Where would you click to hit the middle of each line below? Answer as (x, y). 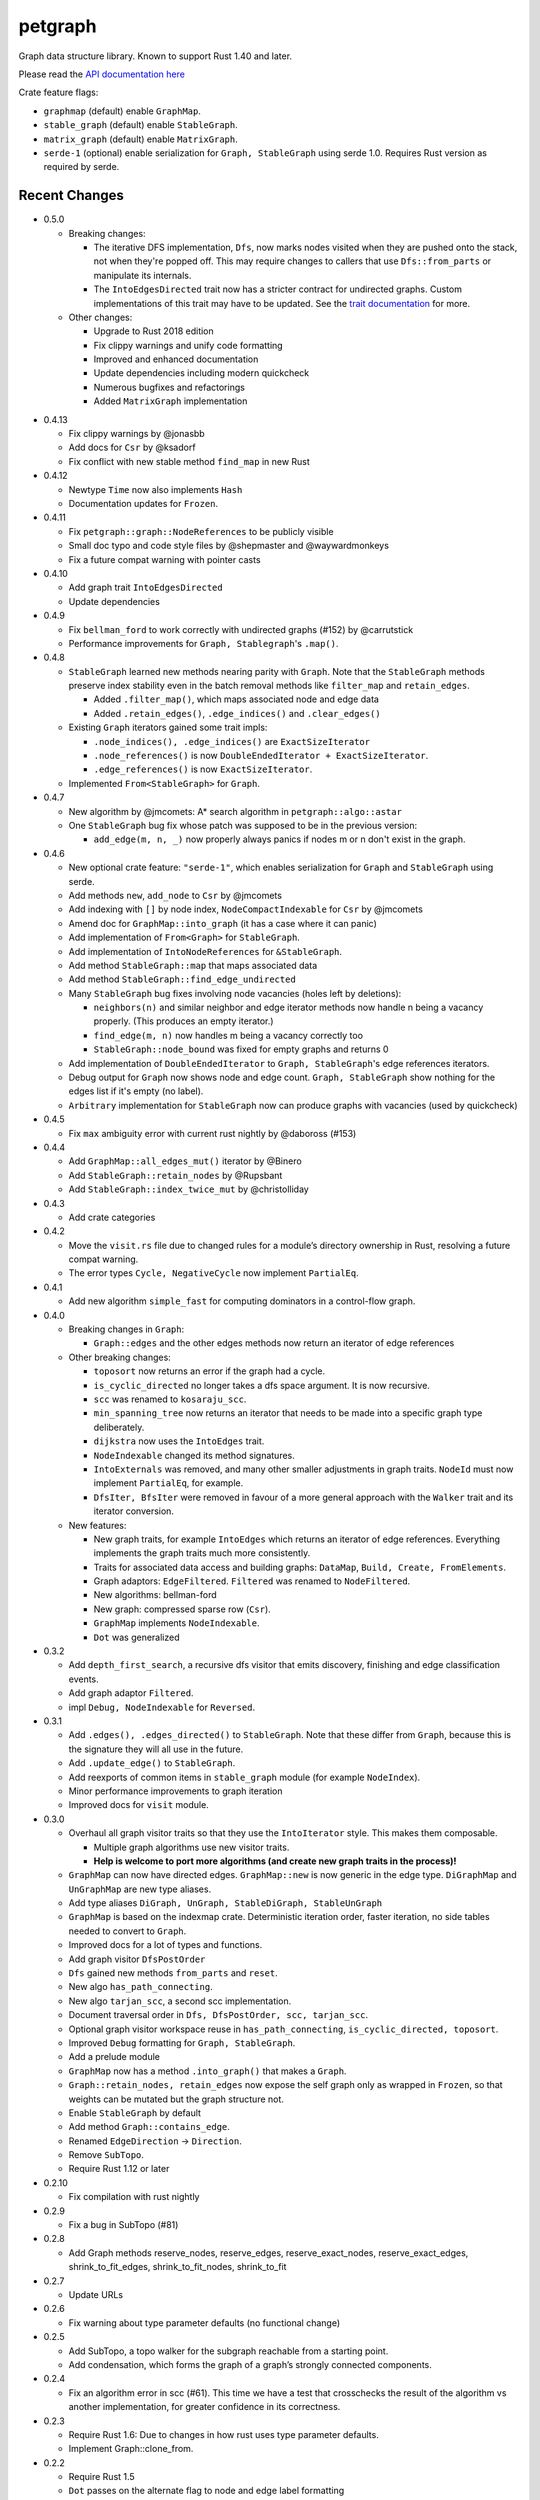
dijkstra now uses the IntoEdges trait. (179, 1441)
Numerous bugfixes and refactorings (169, 387)
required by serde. (81, 167)
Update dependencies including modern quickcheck (201, 373)
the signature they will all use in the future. (156, 1749)
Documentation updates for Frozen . (143, 503)
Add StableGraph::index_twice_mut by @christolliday (188, 1189)
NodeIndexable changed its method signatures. (194, 1455)
